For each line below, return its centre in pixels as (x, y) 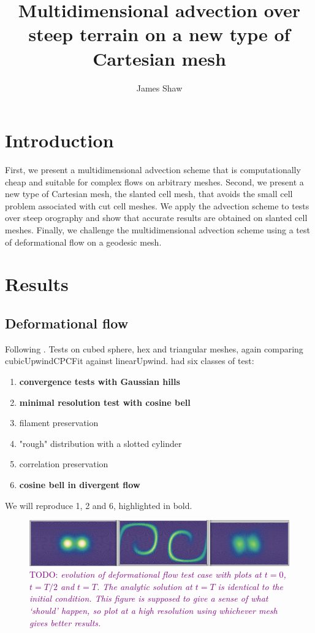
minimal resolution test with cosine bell (105, 402)
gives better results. (65, 622)
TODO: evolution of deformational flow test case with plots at (146, 574)
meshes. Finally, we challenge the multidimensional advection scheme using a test (157, 230)
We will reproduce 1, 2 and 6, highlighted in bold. (99, 505)
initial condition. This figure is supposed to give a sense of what (149, 598)
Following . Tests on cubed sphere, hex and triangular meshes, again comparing (154, 348)
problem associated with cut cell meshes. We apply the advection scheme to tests (157, 205)
